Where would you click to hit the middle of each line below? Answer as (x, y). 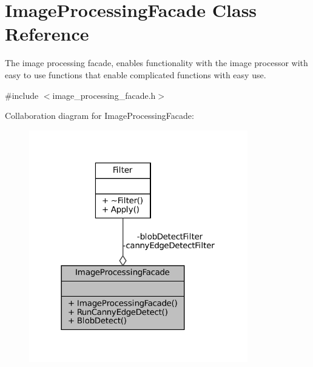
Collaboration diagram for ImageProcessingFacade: (99, 116)
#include (22, 95)
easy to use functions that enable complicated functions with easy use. (136, 74)
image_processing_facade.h (104, 95)
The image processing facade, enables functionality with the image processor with (156, 63)
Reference (47, 34)
